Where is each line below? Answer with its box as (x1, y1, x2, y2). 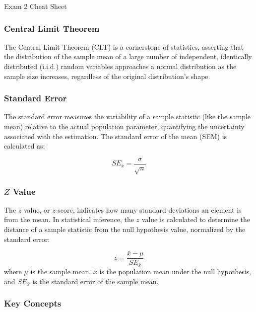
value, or (23, 204, 50, 215)
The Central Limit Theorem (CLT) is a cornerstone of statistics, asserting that (4, 41, 244, 52)
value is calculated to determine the (141, 214, 251, 225)
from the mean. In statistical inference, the (4, 214, 134, 225)
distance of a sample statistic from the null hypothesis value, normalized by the (4, 224, 246, 234)
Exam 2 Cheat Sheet (4, 1, 67, 11)
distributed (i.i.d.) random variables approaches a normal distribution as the (4, 61, 237, 71)
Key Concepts (4, 297, 62, 310)
